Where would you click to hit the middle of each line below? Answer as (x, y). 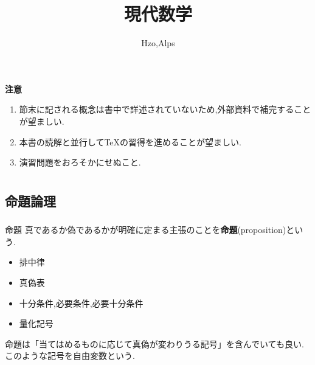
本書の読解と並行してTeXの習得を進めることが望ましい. (130, 141)
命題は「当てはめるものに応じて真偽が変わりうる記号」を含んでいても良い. (154, 343)
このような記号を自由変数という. (70, 356)
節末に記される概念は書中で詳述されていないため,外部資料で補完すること (165, 109)
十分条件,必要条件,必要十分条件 (81, 303)
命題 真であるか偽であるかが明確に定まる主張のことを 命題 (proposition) (146, 230)
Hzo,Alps (158, 43)
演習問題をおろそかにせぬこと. (80, 162)
